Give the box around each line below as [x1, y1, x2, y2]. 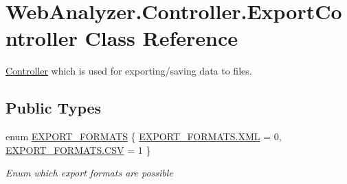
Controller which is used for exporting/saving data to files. [5, 64, 252, 78]
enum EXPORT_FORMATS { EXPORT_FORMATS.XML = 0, [5, 129, 282, 144]
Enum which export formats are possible [5, 166, 173, 180]
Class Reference [85, 24, 238, 52]
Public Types [5, 97, 102, 118]
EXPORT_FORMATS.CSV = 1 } [5, 142, 151, 157]
